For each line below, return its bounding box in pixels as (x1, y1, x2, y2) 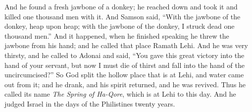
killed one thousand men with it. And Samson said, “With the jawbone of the (4, 11, 241, 21)
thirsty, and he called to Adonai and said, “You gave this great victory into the (4, 50, 245, 60)
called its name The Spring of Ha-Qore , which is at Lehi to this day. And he (4, 89, 236, 99)
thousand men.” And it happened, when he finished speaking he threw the (4, 30, 229, 41)
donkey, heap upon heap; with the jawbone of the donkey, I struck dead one (4, 21, 235, 31)
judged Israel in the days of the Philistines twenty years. (4, 98, 175, 109)
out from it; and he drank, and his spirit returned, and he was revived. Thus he (4, 79, 246, 89)
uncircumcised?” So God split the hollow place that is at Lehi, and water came (4, 69, 244, 80)
